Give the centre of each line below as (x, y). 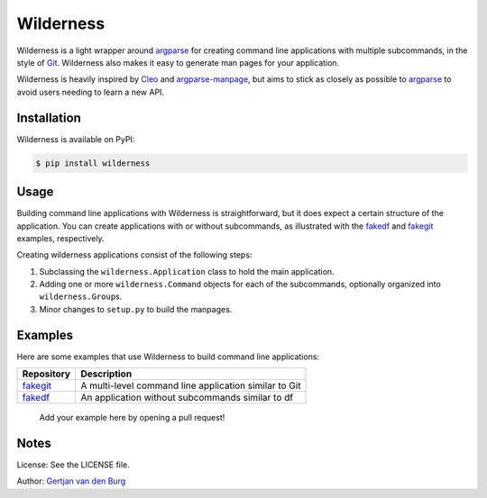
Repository (46, 374)
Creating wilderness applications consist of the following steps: (134, 255)
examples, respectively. (60, 238)
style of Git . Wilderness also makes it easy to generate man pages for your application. (178, 62)
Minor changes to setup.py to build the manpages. (136, 309)
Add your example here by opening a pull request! (132, 418)
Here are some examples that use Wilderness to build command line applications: (168, 357)
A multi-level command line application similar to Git (191, 385)
